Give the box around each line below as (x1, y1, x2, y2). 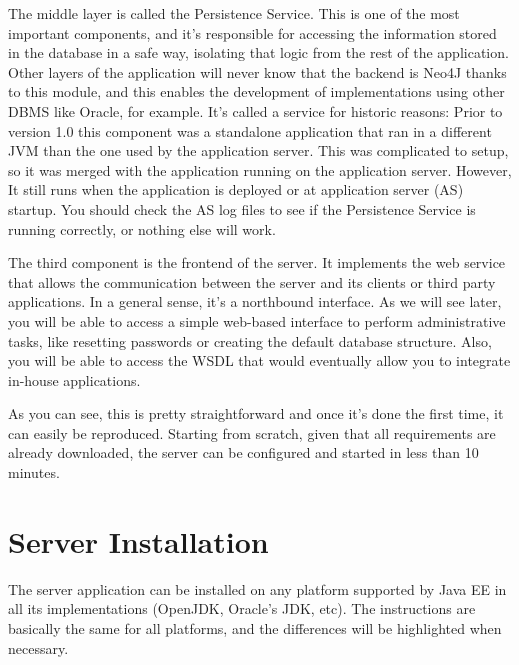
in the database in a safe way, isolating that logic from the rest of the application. (8, 42, 509, 63)
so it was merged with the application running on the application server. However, (8, 159, 512, 180)
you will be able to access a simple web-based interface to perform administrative (8, 310, 506, 331)
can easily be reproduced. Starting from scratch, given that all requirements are (8, 422, 496, 443)
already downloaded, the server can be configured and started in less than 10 (8, 442, 479, 463)
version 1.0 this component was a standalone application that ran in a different (8, 120, 492, 141)
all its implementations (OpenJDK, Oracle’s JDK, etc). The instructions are (8, 598, 476, 619)
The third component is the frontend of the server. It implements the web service (8, 252, 506, 273)
